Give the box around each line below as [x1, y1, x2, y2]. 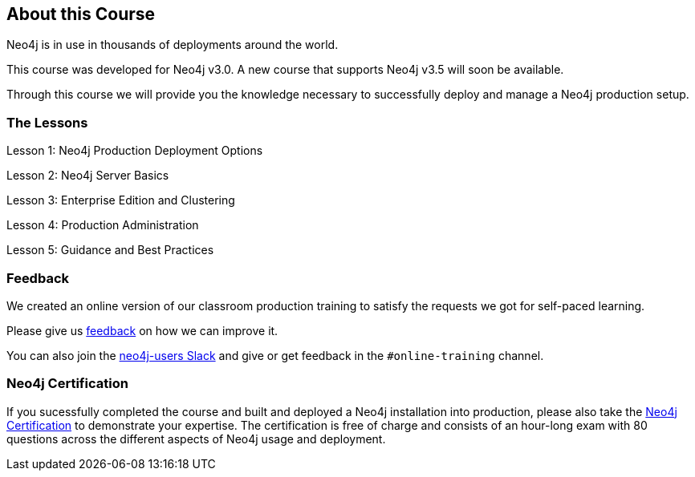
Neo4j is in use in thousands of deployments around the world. [6, 38, 339, 52]
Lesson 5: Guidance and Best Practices [6, 243, 214, 257]
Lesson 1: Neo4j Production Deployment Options [6, 144, 263, 158]
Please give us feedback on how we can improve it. [6, 323, 278, 338]
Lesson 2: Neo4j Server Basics [6, 168, 169, 183]
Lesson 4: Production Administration [6, 218, 199, 232]
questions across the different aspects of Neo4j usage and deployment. [6, 431, 386, 446]
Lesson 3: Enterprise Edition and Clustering [6, 193, 235, 208]
